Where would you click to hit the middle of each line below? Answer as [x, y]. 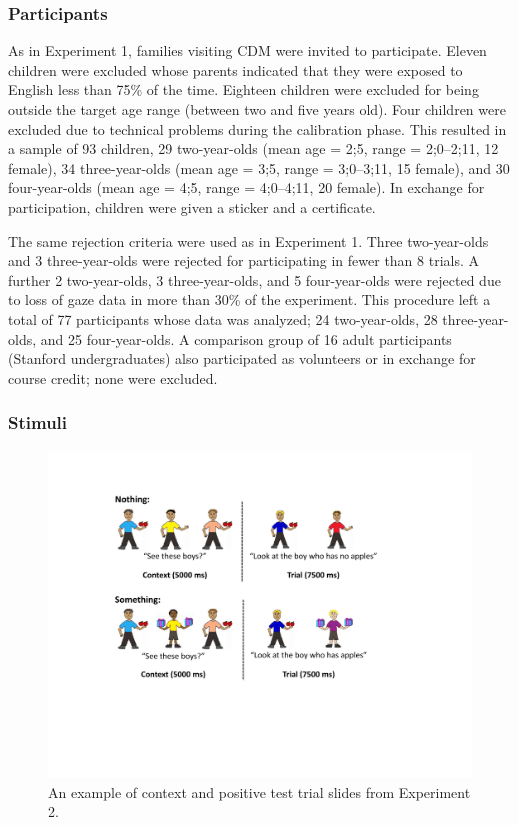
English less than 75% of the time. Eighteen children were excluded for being [243, 89]
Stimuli [38, 422]
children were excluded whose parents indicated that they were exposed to [235, 69]
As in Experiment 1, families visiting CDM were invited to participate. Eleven [247, 50]
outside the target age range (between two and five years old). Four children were [257, 109]
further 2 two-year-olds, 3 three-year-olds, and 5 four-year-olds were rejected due [254, 279]
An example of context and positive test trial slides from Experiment [259, 791]
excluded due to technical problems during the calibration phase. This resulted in [257, 128]
